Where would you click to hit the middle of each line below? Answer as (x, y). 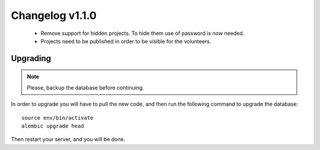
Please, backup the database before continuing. (86, 87)
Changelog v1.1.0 (54, 15)
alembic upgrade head (53, 126)
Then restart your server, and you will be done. (68, 139)
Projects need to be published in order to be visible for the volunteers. (126, 41)
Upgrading (31, 58)
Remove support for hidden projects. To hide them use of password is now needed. (143, 33)
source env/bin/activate (57, 118)
